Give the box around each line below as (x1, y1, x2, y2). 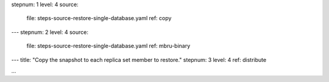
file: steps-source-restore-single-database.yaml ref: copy (26, 15, 172, 22)
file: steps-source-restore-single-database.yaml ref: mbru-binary (26, 43, 191, 50)
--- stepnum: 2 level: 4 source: (11, 28, 88, 36)
